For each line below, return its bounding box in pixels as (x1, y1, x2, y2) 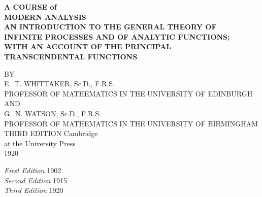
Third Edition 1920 (4, 185, 63, 195)
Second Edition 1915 (4, 175, 68, 185)
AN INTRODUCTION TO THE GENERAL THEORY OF (4, 21, 217, 32)
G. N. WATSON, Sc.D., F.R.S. (4, 108, 101, 118)
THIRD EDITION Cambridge (4, 128, 98, 139)
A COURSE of (4, 2, 57, 12)
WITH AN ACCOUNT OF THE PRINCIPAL (4, 41, 172, 52)
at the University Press (4, 138, 76, 148)
